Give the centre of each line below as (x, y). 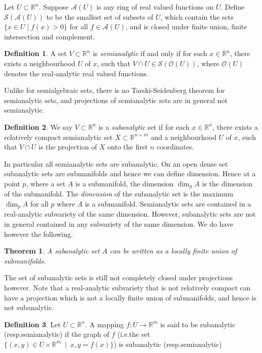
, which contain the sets (197, 16)
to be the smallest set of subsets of (100, 16)
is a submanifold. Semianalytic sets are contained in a (168, 203)
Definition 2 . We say (38, 127)
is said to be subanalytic (198, 324)
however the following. (39, 234)
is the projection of (68, 147)
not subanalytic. (29, 307)
